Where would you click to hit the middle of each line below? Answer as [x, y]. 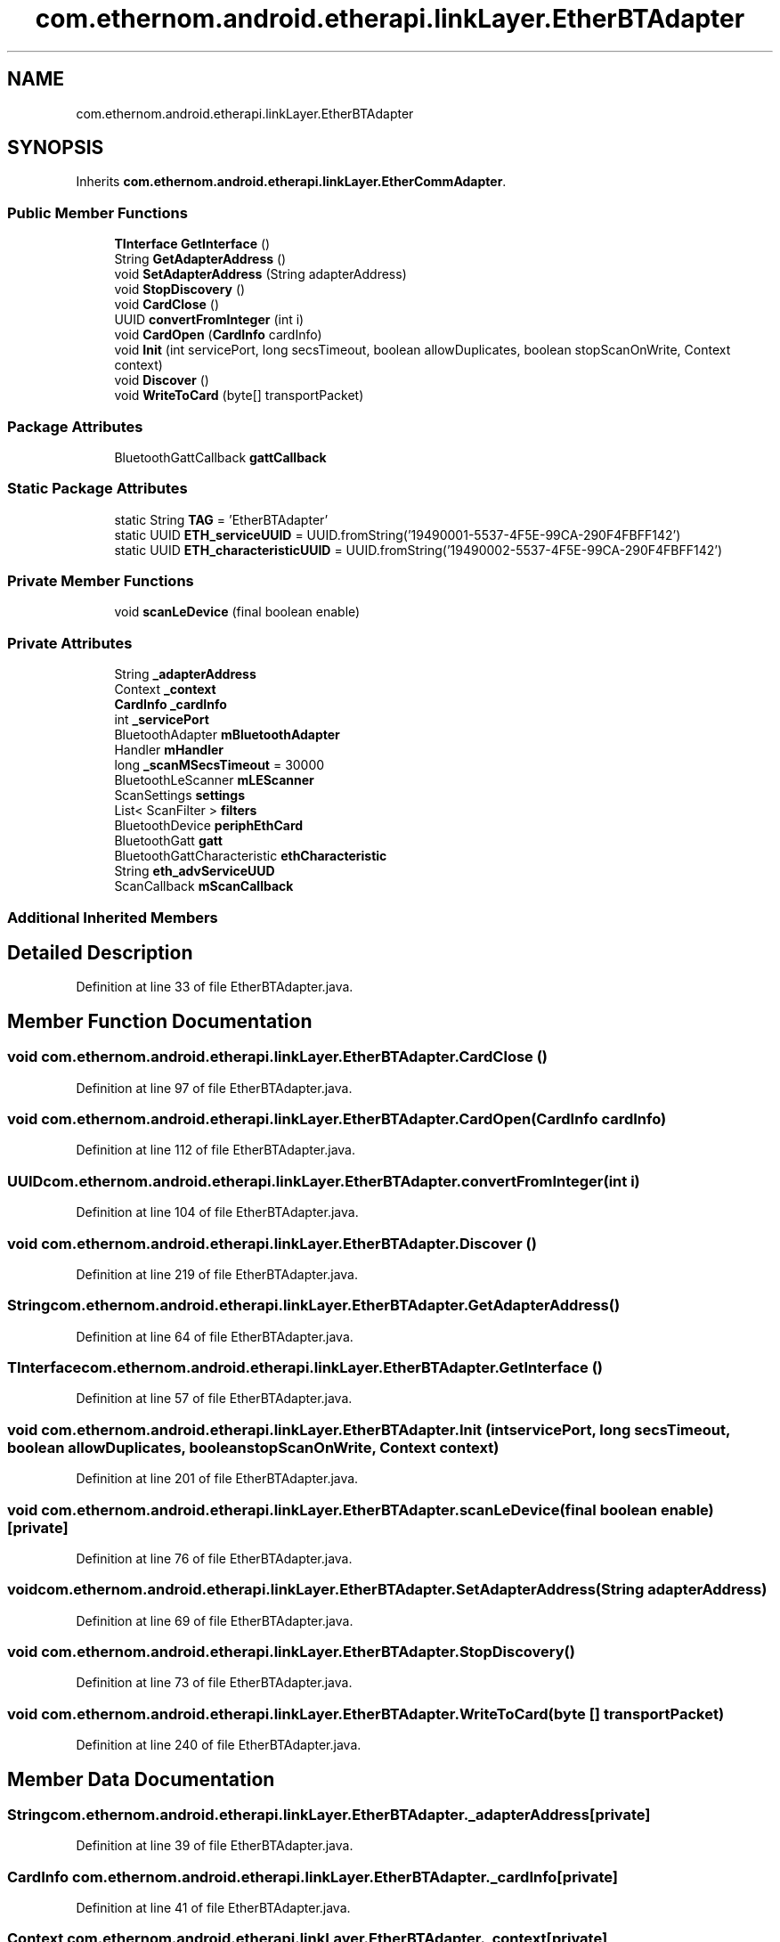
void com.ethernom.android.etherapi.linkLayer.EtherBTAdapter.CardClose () [278, 1057]
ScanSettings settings [180, 796]
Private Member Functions [101, 581]
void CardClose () [167, 305]
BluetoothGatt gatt [168, 841]
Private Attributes [70, 643]
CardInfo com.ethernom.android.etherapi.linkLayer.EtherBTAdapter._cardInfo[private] [313, 1877]
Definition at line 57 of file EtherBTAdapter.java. [214, 1399]
